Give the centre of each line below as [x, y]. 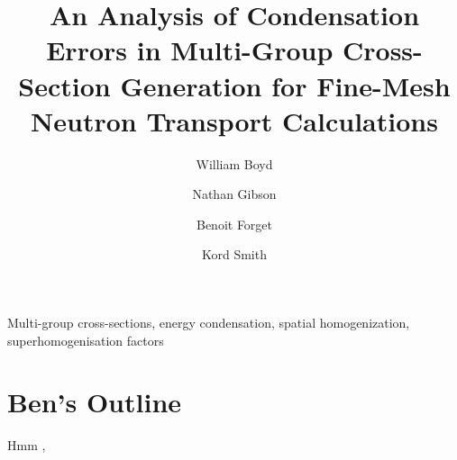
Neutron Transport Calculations [234, 120]
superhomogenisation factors [86, 340]
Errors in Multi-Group [190, 50]
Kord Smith [234, 254]
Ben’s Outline [95, 402]
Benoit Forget [234, 224]
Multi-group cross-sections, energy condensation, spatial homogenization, [209, 323]
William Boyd [234, 163]
